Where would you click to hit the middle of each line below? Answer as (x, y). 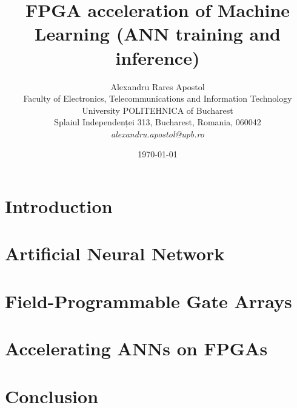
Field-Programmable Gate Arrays (148, 301)
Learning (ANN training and (158, 34)
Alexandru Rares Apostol (158, 86)
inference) (158, 57)
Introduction (59, 206)
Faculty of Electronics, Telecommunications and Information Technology (158, 98)
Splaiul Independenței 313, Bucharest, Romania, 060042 (158, 122)
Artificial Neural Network (115, 253)
